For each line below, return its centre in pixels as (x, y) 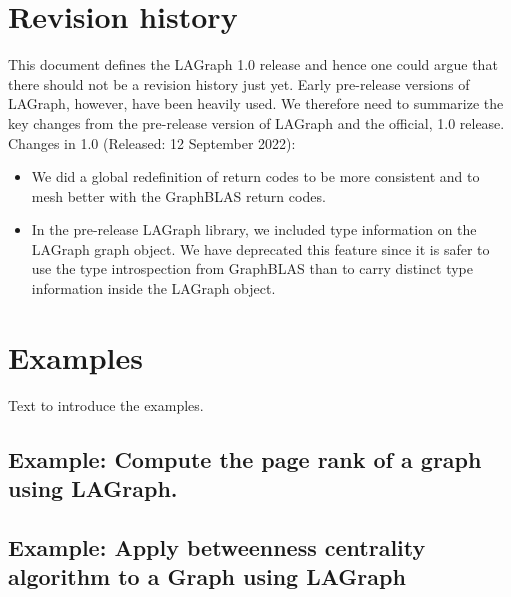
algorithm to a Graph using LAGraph (207, 576)
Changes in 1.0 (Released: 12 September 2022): (152, 142)
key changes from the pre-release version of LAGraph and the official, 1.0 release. (256, 122)
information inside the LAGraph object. (153, 288)
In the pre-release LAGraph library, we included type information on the (254, 229)
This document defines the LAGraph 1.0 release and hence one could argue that (253, 64)
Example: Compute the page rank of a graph (245, 458)
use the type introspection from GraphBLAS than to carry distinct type (252, 268)
